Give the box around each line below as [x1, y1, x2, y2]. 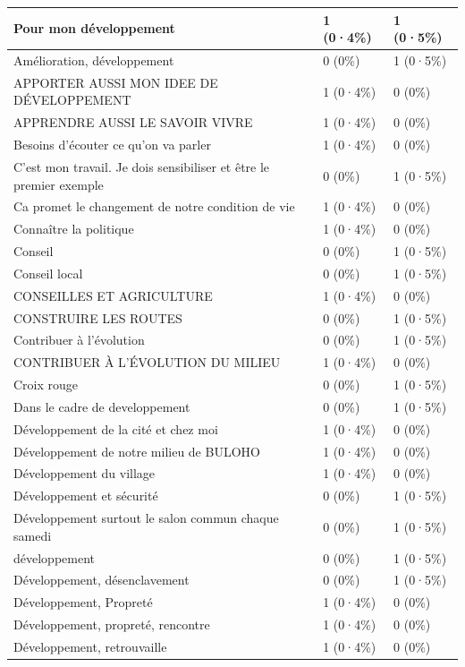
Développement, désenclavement [13, 570, 190, 589]
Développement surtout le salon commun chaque [13, 509, 279, 527]
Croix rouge [13, 375, 79, 394]
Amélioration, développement [13, 50, 174, 69]
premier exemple [13, 175, 104, 193]
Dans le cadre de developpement [13, 397, 190, 415]
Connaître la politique [13, 219, 134, 238]
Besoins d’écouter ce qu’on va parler [13, 135, 211, 154]
